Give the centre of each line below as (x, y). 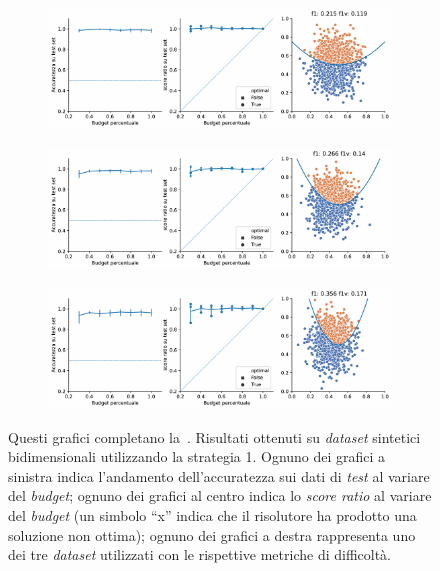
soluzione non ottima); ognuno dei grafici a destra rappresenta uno (212, 534)
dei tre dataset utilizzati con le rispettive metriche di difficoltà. (200, 554)
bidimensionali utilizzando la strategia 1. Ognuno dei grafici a (197, 456)
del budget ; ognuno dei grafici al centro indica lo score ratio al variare (220, 495)
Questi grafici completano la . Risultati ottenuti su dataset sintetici (214, 436)
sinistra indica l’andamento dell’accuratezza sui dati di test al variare (219, 475)
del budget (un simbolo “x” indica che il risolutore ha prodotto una (212, 514)
